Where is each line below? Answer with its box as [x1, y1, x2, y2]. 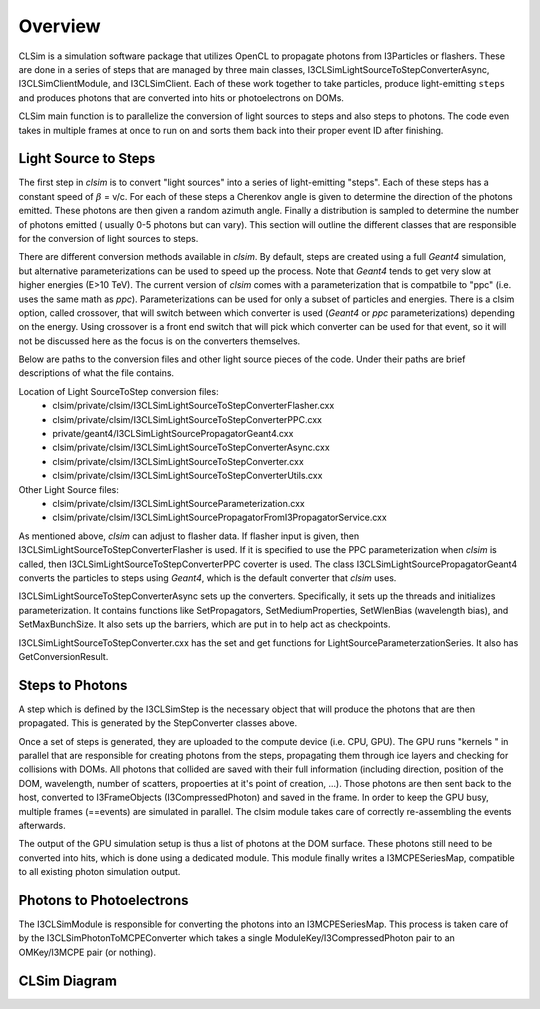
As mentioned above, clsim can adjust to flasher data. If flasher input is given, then [18, 530, 360, 542]
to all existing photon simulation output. [18, 866, 181, 878]
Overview [18, 15, 101, 37]
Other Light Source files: [18, 483, 119, 495]
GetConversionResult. [18, 650, 109, 662]
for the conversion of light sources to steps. [18, 232, 199, 244]
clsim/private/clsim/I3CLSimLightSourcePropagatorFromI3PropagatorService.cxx [52, 511, 387, 524]
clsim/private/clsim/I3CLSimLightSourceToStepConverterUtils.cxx [52, 470, 323, 482]
